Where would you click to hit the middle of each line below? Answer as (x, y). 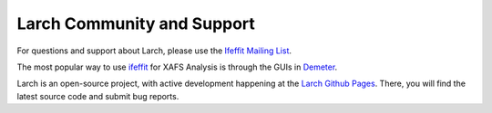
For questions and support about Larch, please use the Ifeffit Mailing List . (154, 51)
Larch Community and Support (136, 24)
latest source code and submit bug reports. (98, 96)
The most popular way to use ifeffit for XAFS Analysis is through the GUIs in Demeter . (177, 67)
